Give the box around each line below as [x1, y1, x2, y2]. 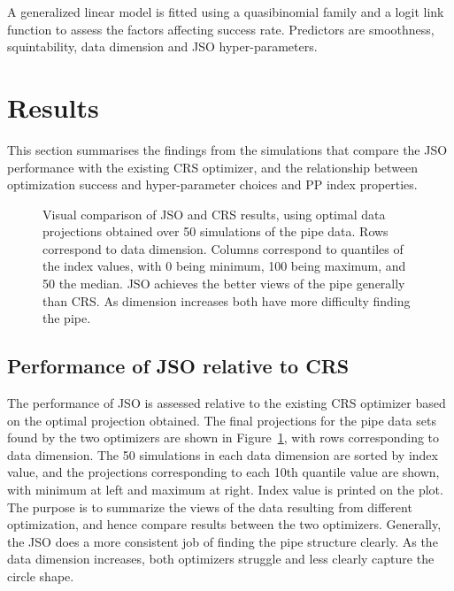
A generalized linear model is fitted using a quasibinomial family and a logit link [7, 3, 444, 20]
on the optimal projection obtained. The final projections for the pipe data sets [7, 411, 436, 429]
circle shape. [7, 566, 74, 585]
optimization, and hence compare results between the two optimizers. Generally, [7, 515, 442, 533]
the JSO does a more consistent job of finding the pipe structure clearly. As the [7, 532, 438, 550]
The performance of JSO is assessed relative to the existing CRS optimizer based [7, 394, 446, 412]
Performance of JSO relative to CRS [7, 352, 350, 380]
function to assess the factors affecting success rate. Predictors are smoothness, [7, 19, 435, 38]
